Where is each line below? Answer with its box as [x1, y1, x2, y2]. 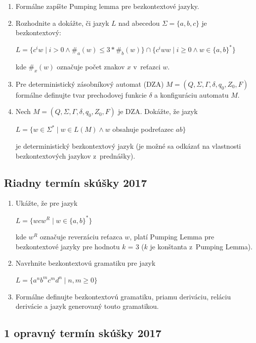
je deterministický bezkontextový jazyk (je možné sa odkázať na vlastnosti [15, 141, 241, 151]
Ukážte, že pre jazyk [15, 198, 78, 208]
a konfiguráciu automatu [154, 89, 229, 100]
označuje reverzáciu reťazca [40, 231, 123, 242]
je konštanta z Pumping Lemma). [150, 241, 253, 251]
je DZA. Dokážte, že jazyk [118, 106, 198, 116]
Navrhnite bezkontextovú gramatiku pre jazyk [15, 258, 156, 268]
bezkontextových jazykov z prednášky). [15, 150, 135, 161]
